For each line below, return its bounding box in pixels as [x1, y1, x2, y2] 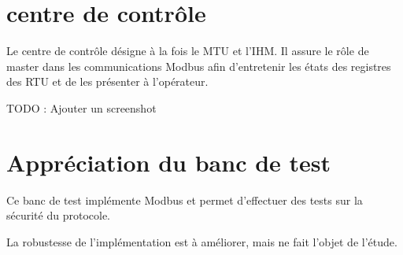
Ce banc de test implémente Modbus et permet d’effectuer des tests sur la [6, 191, 363, 208]
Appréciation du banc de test [6, 146, 331, 178]
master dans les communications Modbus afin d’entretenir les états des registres [6, 57, 391, 74]
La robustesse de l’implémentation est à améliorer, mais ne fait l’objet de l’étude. [6, 233, 397, 249]
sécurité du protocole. [6, 207, 110, 224]
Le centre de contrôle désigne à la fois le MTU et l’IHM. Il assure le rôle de [6, 42, 369, 59]
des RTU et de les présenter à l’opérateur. [6, 73, 209, 90]
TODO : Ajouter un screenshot [6, 99, 157, 116]
